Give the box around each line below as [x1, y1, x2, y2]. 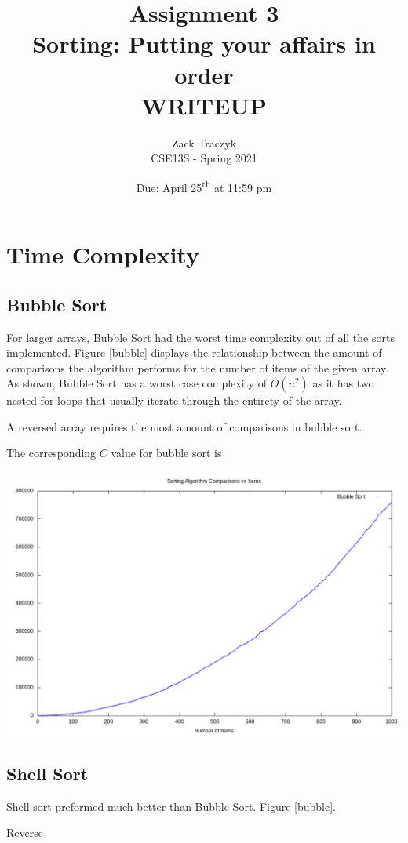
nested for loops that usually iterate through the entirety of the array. [6, 392, 342, 409]
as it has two [312, 375, 374, 391]
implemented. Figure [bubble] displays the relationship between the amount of [6, 344, 382, 361]
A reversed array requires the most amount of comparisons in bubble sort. [6, 418, 362, 434]
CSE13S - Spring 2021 [151, 150, 257, 166]
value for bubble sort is [111, 445, 222, 461]
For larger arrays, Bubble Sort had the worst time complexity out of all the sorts [6, 329, 395, 345]
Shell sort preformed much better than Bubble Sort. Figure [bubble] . [6, 798, 337, 814]
